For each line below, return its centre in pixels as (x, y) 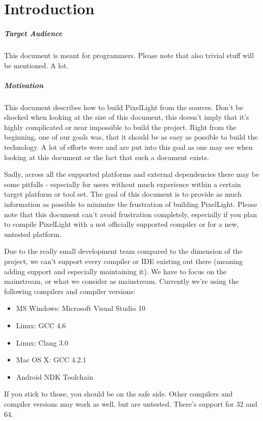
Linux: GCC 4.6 (41, 325)
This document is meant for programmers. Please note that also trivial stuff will (129, 55)
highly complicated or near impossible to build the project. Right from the (120, 127)
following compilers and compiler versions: (70, 291)
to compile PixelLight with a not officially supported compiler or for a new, (122, 224)
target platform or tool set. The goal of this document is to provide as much (123, 194)
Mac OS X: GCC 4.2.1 (51, 360)
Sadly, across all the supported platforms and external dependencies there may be (132, 174)
